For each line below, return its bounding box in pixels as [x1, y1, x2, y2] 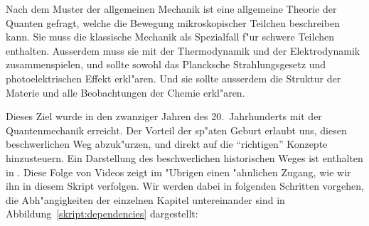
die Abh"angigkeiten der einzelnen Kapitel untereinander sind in [6, 192, 285, 207]
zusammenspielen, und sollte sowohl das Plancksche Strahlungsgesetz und [6, 57, 326, 72]
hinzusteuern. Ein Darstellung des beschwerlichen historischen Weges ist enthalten [6, 150, 363, 165]
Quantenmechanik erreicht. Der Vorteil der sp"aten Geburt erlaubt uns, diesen [6, 122, 347, 137]
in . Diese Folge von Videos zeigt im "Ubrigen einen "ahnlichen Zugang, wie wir [6, 164, 351, 179]
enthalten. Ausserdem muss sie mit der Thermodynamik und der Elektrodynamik [6, 43, 360, 58]
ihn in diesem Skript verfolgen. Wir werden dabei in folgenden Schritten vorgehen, [6, 178, 364, 193]
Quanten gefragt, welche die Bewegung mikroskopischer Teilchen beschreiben [6, 15, 340, 30]
